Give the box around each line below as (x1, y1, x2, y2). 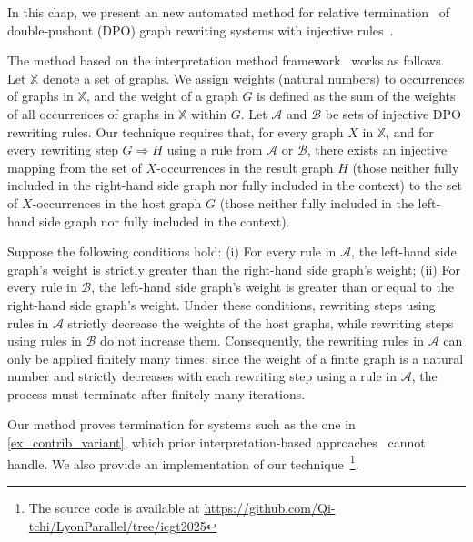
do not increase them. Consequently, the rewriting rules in (100, 331, 424, 350)
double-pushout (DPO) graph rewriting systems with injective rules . (7, 20, 394, 39)
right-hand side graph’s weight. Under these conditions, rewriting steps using (7, 295, 436, 314)
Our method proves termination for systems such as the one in (7, 415, 356, 434)
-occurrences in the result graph (156, 157, 334, 176)
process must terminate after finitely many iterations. (7, 384, 306, 403)
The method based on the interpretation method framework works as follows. (7, 51, 445, 70)
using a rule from (166, 140, 263, 159)
